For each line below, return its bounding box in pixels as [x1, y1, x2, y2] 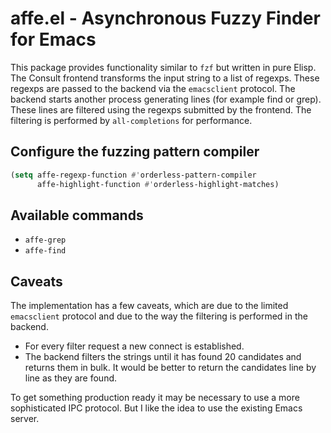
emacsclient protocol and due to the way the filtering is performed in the [10, 310, 308, 322]
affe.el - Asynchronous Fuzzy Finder [10, 7, 321, 30]
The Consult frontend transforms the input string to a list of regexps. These [10, 72, 320, 84]
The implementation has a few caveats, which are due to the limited [10, 300, 289, 312]
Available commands [10, 207, 144, 224]
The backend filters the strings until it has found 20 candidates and [24, 351, 302, 363]
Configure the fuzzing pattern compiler [10, 143, 260, 161]
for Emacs [10, 28, 97, 51]
